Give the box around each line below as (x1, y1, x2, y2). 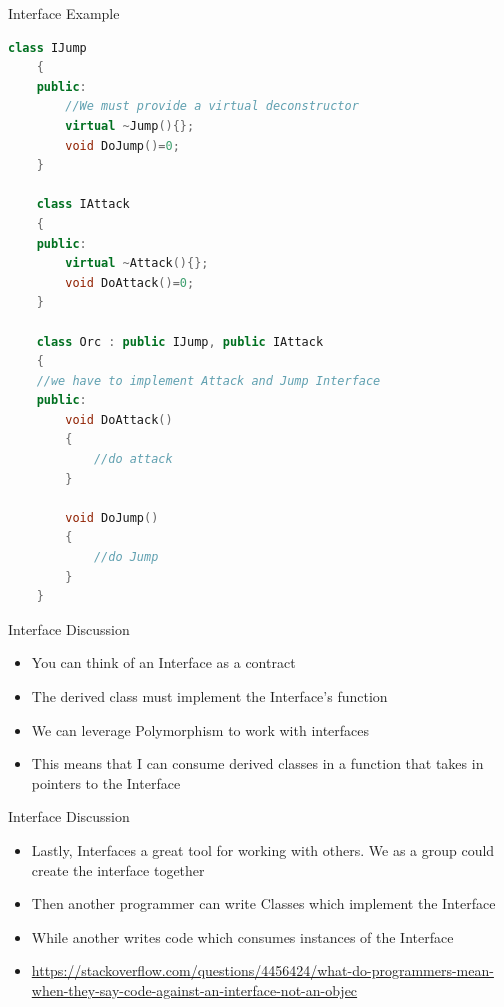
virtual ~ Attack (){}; (65, 256, 209, 271)
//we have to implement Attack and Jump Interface (36, 373, 381, 388)
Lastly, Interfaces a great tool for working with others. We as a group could (31, 839, 495, 860)
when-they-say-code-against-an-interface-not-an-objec (31, 979, 358, 1000)
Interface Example (8, 3, 120, 23)
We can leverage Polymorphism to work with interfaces (31, 719, 370, 740)
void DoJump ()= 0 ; (65, 138, 180, 153)
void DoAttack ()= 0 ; (65, 275, 195, 290)
